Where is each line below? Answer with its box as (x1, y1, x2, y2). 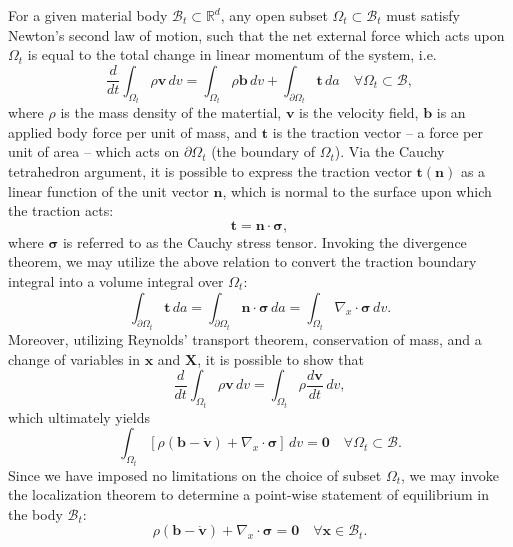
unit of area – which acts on (8, 141, 180, 162)
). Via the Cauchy (334, 141, 445, 162)
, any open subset (220, 5, 328, 25)
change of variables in (8, 348, 140, 369)
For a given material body (8, 5, 168, 25)
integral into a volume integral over (8, 270, 224, 291)
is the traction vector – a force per (272, 121, 483, 142)
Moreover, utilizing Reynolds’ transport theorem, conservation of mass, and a (8, 329, 482, 349)
